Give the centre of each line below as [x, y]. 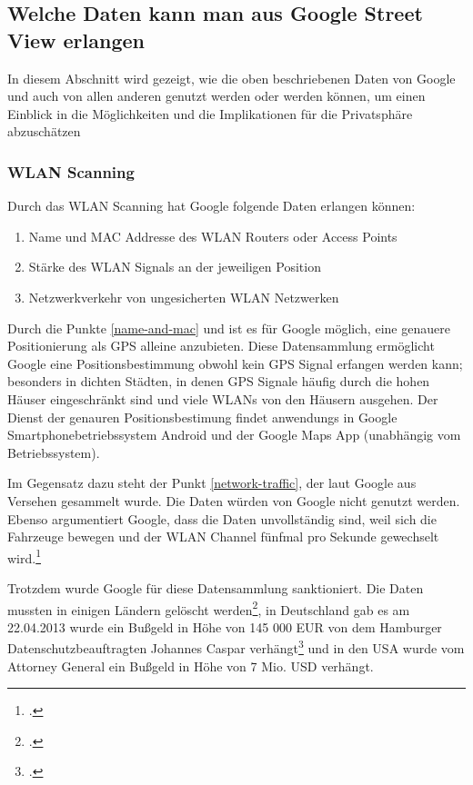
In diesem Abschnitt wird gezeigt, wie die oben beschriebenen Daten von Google [231, 78]
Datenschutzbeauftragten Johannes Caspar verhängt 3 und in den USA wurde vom [236, 647]
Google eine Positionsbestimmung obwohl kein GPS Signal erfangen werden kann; [235, 363]
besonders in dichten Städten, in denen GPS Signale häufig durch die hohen [219, 381]
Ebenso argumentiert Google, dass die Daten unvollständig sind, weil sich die [222, 518]
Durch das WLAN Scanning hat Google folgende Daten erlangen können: [211, 206]
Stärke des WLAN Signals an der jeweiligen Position [175, 267]
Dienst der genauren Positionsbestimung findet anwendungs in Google [202, 417]
